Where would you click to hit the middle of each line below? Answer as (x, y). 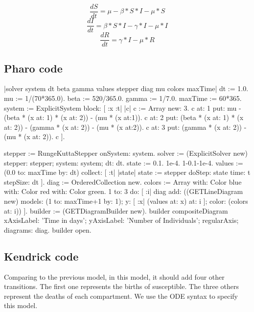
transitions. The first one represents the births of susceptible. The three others (122, 286)
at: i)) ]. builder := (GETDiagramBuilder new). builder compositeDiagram (116, 210)
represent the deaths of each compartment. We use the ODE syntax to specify (121, 296)
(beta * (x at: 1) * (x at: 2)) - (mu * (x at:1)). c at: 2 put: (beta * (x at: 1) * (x (124, 117)
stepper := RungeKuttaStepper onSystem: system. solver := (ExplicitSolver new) (126, 153)
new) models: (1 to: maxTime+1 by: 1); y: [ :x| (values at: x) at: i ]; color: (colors (126, 201)
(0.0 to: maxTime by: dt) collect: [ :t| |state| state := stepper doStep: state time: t (127, 172)
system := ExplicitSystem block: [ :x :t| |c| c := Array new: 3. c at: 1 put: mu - (123, 108)
